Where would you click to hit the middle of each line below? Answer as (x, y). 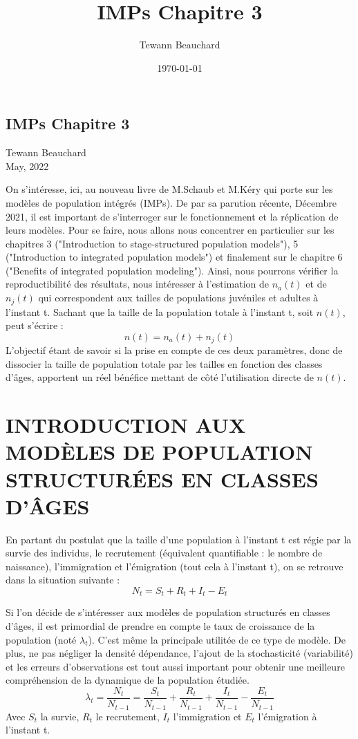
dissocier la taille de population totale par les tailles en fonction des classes (164, 363)
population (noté (41, 639)
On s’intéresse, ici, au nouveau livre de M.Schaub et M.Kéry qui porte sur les (169, 189)
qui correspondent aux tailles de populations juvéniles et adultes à (178, 298)
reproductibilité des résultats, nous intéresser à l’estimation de (138, 284)
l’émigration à (288, 716)
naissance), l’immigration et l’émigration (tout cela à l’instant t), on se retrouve (175, 566)
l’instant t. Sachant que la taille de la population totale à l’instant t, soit (160, 311)
